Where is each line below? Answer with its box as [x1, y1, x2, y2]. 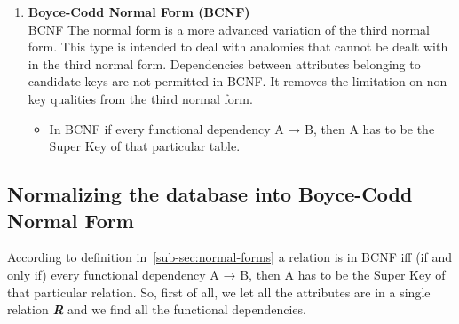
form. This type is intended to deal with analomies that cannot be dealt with [28, 37, 448, 56]
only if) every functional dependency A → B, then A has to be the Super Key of [7, 265, 446, 283]
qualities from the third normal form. [51, 89, 253, 107]
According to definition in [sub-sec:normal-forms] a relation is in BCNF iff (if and [7, 248, 453, 266]
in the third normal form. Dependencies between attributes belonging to [28, 54, 421, 73]
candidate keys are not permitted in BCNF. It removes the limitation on [28, 72, 423, 91]
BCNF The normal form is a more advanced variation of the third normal [28, 20, 430, 38]
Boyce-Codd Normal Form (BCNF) [28, 3, 250, 20]
